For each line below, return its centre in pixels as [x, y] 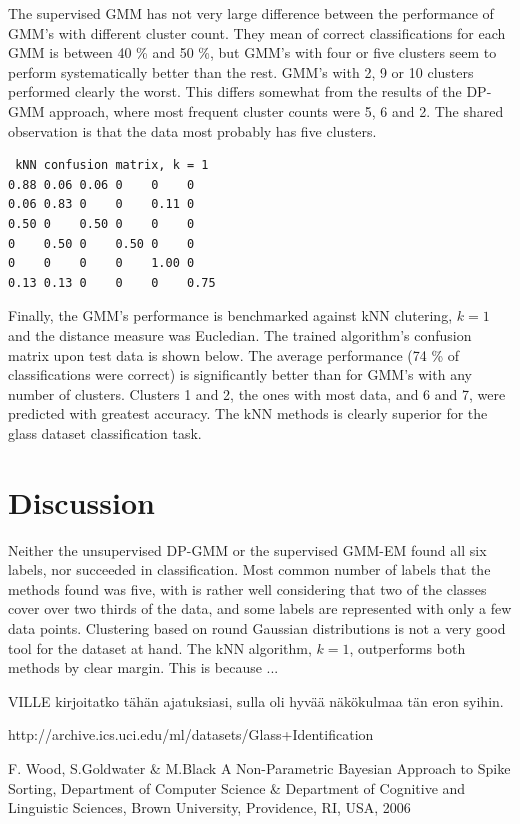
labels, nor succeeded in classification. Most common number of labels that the [249, 569]
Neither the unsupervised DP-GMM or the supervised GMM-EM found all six [247, 549]
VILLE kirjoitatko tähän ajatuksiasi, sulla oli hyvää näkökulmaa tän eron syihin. [256, 700]
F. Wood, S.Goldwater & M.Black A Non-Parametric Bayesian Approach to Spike [259, 767]
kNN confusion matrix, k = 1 [112, 165]
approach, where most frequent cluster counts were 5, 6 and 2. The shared [276, 110]
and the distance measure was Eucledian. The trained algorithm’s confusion [240, 334]
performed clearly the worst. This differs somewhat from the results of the [235, 91]
